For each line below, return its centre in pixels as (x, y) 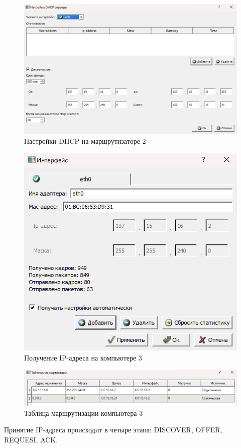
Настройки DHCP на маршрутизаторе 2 (85, 141)
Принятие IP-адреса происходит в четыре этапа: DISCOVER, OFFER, (113, 430)
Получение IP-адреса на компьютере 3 (83, 357)
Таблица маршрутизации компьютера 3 (84, 413)
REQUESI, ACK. (31, 439)
